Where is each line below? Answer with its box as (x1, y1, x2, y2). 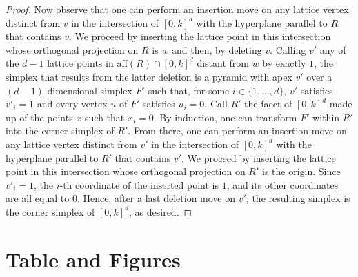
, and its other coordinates (226, 177, 339, 192)
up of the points (6, 110, 73, 124)
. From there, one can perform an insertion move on (128, 123, 347, 138)
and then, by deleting (172, 42, 262, 57)
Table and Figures (6, 245, 181, 273)
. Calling (270, 42, 306, 57)
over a (306, 69, 332, 83)
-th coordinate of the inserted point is (59, 177, 219, 192)
